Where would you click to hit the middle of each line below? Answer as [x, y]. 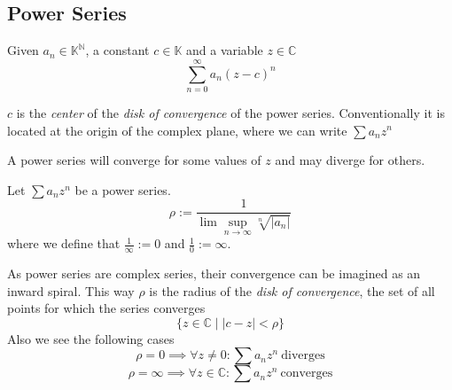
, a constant [117, 50]
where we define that [64, 243]
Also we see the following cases [91, 338]
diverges [303, 356]
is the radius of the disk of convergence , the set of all [292, 290]
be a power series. [123, 189]
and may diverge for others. [350, 160]
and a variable [224, 50]
